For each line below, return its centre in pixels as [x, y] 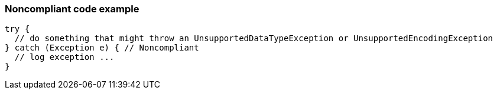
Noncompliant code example [72, 9]
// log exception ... [64, 57]
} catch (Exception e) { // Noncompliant [102, 48]
